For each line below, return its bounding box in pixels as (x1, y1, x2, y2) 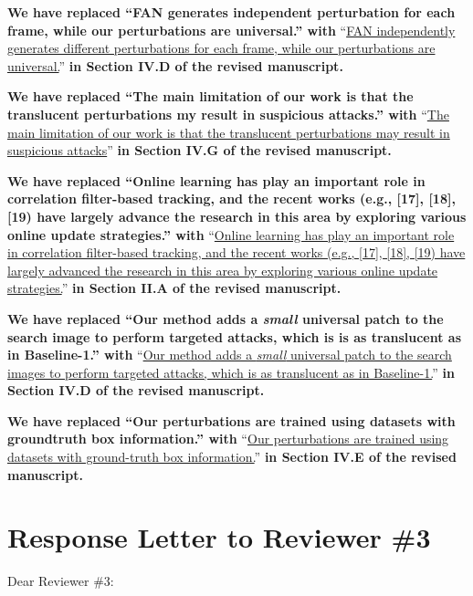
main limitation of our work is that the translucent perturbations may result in (7, 122, 450, 141)
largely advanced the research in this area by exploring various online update (7, 260, 438, 279)
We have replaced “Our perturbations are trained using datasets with (7, 411, 456, 430)
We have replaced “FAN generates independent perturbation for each (7, 3, 456, 21)
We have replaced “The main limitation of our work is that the (7, 87, 414, 106)
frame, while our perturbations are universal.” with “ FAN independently (7, 20, 456, 39)
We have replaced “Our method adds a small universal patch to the (7, 308, 444, 328)
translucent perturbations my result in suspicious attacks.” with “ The (7, 104, 449, 123)
